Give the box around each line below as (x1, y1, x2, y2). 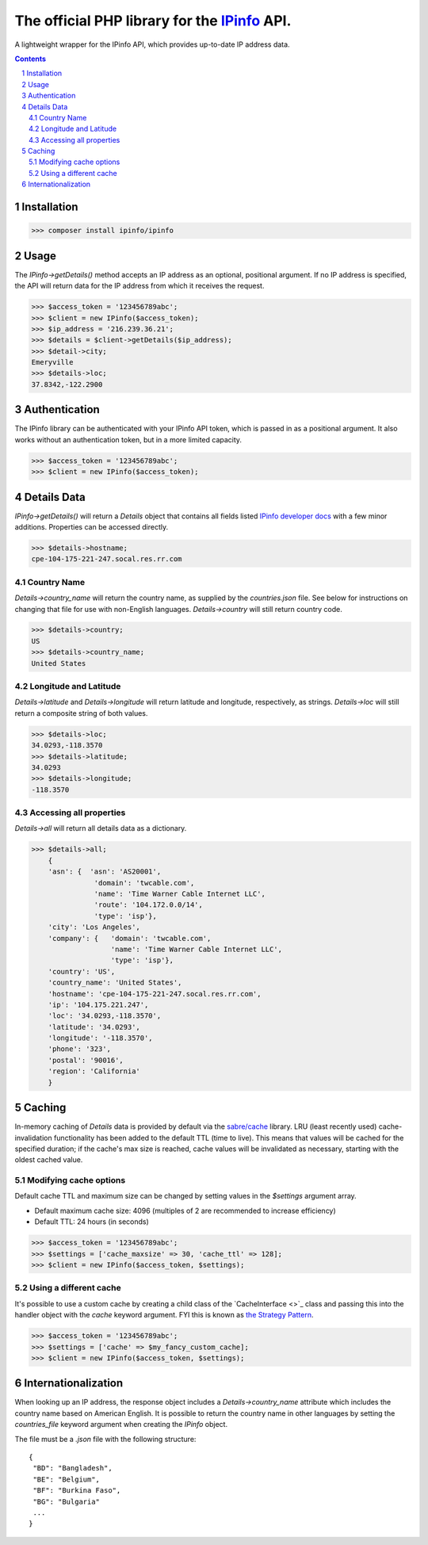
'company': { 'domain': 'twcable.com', (48, 934, 212, 943)
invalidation (14, 1133, 52, 1142)
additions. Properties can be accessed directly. (14, 522, 169, 531)
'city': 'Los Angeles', (48, 923, 140, 931)
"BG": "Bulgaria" (32, 1497, 101, 1506)
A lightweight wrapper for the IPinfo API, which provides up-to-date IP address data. (14, 40, 290, 49)
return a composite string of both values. (14, 708, 148, 717)
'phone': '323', (48, 1045, 111, 1054)
